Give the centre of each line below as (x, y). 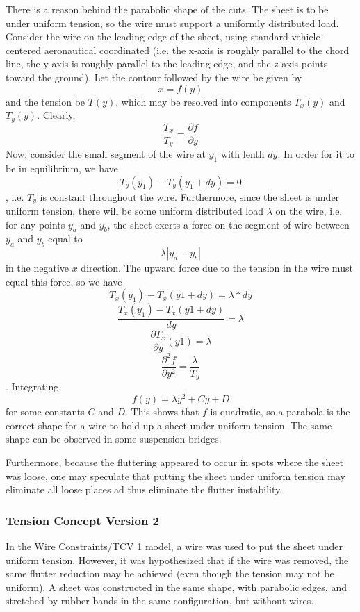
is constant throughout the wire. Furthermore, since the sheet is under (190, 196)
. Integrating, (34, 387)
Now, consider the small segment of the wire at (106, 154)
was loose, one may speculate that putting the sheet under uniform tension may (175, 475)
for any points (35, 224)
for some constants (45, 412)
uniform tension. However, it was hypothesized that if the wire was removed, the (177, 560)
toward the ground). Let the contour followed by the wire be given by (154, 77)
